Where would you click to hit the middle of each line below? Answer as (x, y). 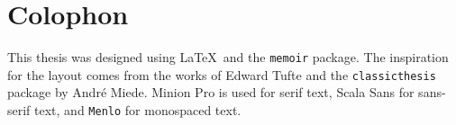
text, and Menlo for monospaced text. (138, 110)
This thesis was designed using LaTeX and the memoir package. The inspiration (228, 57)
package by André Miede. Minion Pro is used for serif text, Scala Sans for (211, 92)
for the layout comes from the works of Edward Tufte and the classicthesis (222, 74)
